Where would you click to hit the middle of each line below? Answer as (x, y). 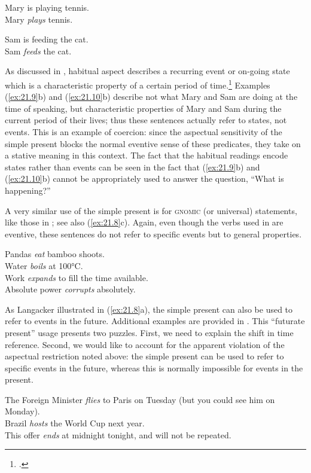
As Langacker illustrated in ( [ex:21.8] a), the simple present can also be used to (149, 309)
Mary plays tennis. (39, 19)
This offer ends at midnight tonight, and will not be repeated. (118, 434)
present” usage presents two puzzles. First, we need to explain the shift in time (149, 332)
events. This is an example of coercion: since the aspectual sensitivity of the (144, 132)
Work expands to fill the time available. (77, 277)
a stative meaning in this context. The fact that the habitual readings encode (147, 155)
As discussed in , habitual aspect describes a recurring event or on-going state (147, 71)
